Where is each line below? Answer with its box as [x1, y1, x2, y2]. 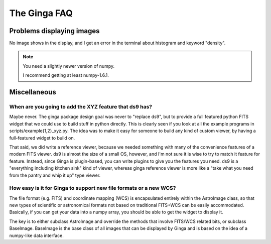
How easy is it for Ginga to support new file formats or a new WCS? [9, 185, 176, 192]
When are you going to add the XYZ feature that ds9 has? [9, 103, 153, 110]
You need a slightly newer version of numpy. [23, 63, 115, 69]
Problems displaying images [9, 27, 100, 35]
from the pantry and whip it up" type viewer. [9, 172, 101, 178]
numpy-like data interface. [9, 232, 64, 238]
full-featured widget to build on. [9, 135, 75, 141]
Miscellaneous [9, 88, 56, 96]
